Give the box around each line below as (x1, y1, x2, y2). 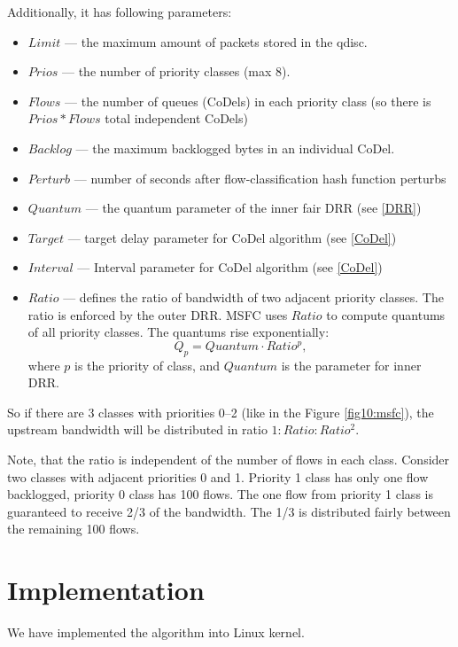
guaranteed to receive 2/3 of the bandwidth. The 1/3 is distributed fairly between (7, 502, 451, 520)
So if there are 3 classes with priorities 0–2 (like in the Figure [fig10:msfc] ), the (7, 402, 434, 421)
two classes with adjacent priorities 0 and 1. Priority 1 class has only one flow (7, 467, 429, 486)
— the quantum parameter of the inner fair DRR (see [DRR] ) (85, 199, 422, 217)
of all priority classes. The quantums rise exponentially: (27, 323, 330, 341)
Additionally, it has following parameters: (7, 3, 232, 20)
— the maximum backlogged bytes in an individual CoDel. (75, 138, 395, 157)
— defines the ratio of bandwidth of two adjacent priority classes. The (63, 287, 444, 306)
